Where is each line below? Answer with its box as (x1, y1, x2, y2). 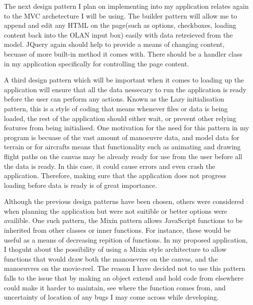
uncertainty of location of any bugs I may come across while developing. (4, 292, 219, 302)
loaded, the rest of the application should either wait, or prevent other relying (4, 113, 236, 123)
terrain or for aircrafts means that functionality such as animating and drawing (4, 142, 241, 152)
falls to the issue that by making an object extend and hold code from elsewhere (4, 273, 244, 283)
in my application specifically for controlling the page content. (4, 58, 189, 68)
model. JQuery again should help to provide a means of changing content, (4, 39, 225, 49)
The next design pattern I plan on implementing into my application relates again (4, 1, 249, 11)
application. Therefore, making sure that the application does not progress (4, 170, 226, 181)
